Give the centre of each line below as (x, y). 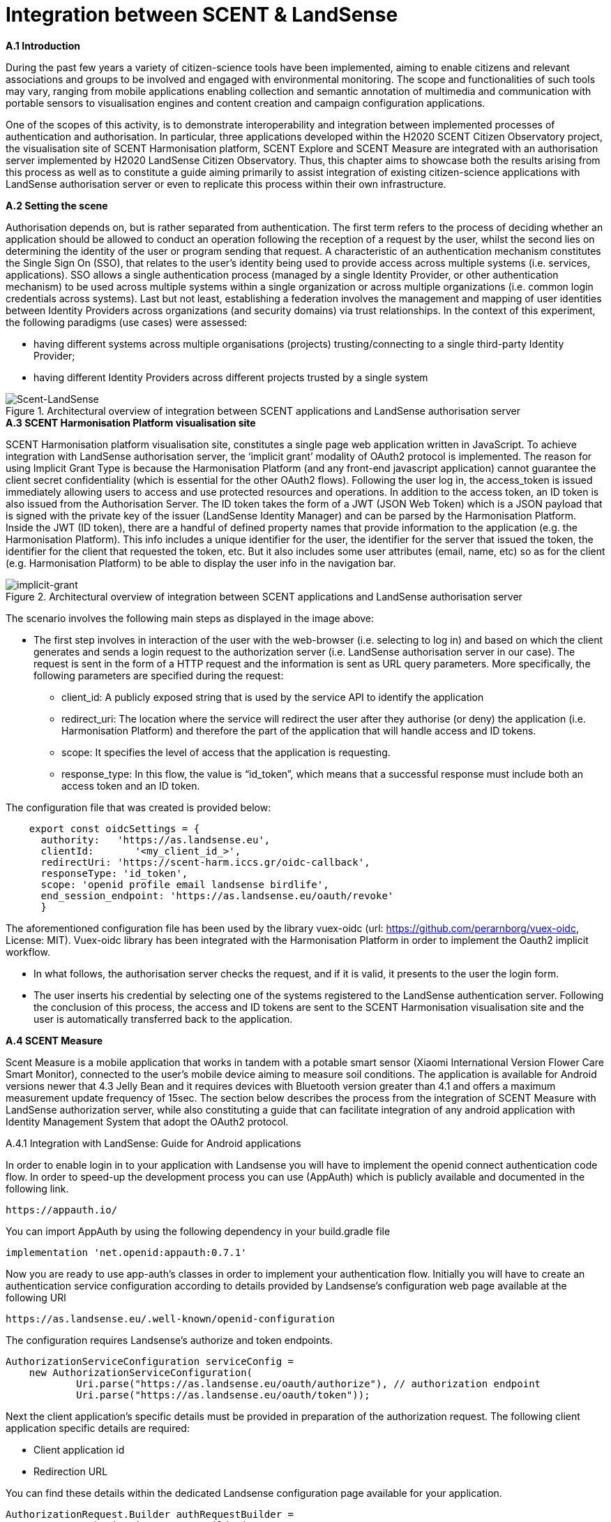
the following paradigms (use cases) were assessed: (127, 322)
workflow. (28, 952)
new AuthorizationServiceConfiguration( (141, 1372)
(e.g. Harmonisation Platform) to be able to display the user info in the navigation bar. (201, 563)
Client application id (79, 1449)
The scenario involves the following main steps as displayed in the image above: (190, 618)
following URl (36, 1297)
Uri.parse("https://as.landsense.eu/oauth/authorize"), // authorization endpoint (309, 1383)
